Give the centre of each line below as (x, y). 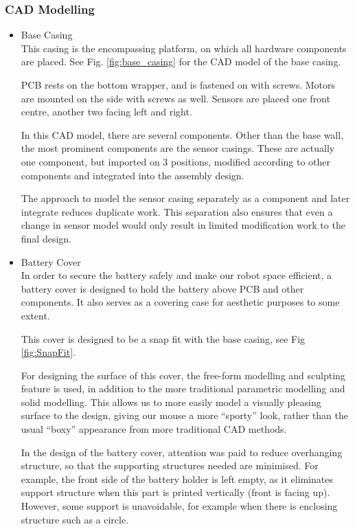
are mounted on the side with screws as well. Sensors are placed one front (175, 98)
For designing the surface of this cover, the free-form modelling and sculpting (183, 375)
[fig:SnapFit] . (48, 352)
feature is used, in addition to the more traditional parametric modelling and (183, 389)
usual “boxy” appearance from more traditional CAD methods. (154, 429)
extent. (35, 315)
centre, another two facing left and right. (106, 112)
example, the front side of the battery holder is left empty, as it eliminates (177, 479)
